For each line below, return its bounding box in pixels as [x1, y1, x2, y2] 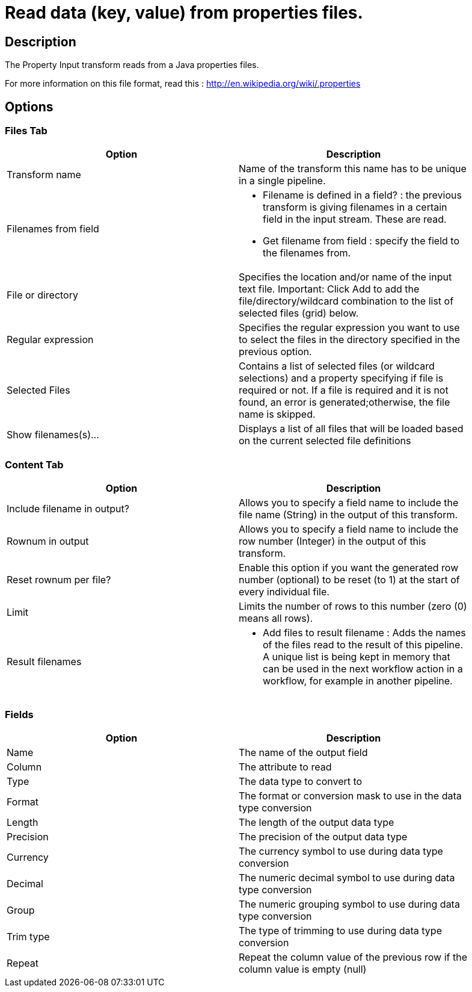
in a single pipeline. [239, 175, 326, 187]
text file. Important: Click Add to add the [239, 283, 420, 296]
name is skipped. [239, 408, 316, 421]
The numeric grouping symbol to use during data [239, 897, 460, 910]
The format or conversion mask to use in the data [239, 789, 462, 802]
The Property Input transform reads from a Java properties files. [5, 60, 259, 70]
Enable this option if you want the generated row [239, 562, 459, 574]
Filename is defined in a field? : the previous [263, 189, 462, 202]
